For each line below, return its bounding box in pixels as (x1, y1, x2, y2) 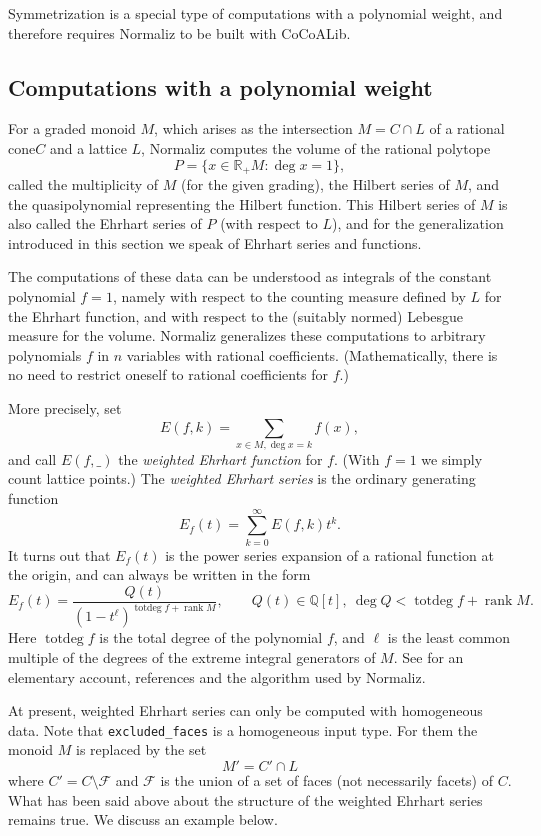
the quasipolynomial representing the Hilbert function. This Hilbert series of (8, 193, 476, 214)
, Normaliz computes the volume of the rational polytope (141, 137, 491, 158)
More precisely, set (8, 397, 122, 418)
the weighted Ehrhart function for (118, 448, 323, 469)
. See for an (393, 646, 464, 667)
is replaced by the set (76, 739, 207, 760)
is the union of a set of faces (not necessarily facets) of (160, 770, 493, 791)
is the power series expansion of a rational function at (165, 544, 494, 565)
